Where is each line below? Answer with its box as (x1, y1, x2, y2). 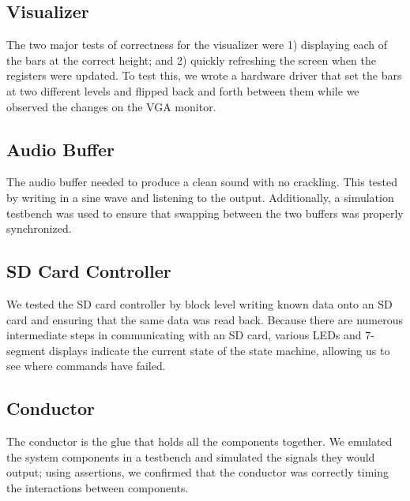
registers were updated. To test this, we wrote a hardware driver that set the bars (6, 67, 402, 84)
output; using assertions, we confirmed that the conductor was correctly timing (6, 464, 389, 480)
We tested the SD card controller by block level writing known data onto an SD (6, 295, 393, 312)
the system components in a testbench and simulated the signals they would (6, 448, 375, 465)
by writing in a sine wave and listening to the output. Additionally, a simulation (6, 189, 394, 205)
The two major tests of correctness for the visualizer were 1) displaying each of (6, 36, 388, 53)
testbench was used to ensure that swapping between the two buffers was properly (6, 204, 404, 221)
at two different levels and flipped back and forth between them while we (6, 82, 359, 99)
